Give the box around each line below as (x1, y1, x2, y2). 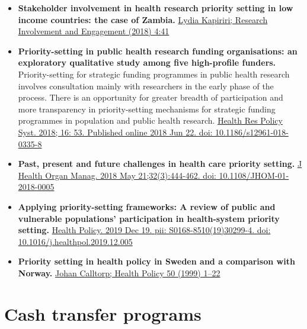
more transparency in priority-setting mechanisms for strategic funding (18, 102, 276, 115)
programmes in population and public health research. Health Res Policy (18, 114, 283, 127)
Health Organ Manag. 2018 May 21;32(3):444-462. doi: (18, 169, 216, 181)
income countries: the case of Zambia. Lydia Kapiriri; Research (18, 13, 268, 25)
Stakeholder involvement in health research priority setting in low (18, 2, 293, 14)
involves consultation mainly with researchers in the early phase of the (18, 79, 274, 92)
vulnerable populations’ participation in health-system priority (18, 212, 280, 224)
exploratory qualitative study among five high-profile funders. (18, 56, 276, 69)
